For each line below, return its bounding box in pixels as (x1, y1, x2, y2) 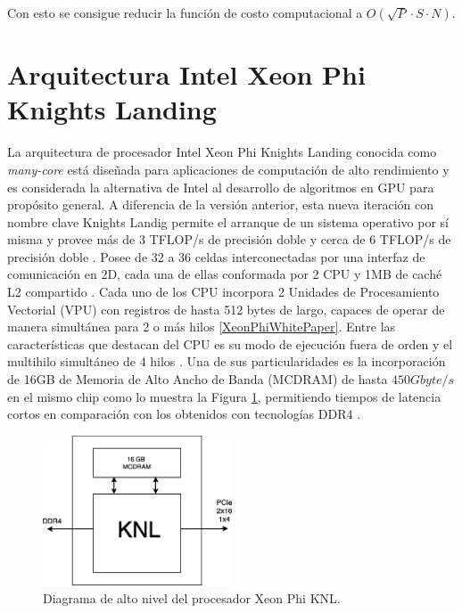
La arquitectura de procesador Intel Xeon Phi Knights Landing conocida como (7, 143, 437, 161)
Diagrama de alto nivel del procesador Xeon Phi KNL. (43, 588, 341, 607)
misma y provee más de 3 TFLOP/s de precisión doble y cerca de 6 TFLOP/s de (7, 230, 451, 249)
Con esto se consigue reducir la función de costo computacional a (7, 4, 363, 21)
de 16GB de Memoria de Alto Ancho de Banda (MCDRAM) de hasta (7, 370, 388, 388)
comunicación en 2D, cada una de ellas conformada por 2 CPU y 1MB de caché (7, 265, 442, 283)
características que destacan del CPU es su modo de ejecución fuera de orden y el (7, 334, 453, 353)
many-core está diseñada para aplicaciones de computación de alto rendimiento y (7, 159, 450, 178)
